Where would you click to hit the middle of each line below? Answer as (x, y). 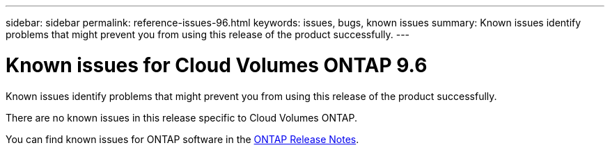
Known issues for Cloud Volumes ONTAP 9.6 (217, 65)
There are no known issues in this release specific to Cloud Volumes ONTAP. (181, 117)
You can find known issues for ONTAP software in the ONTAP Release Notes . (182, 139)
